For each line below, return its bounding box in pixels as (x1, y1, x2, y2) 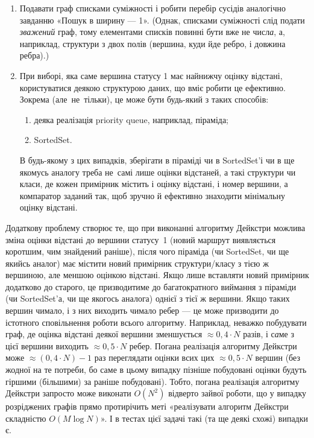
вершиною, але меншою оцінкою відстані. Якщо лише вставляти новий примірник (5, 268, 309, 281)
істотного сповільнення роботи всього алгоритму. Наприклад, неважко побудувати (5, 316, 307, 328)
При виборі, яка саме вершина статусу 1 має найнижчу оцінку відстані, (19, 69, 283, 81)
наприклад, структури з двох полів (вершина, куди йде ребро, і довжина (19, 37, 286, 49)
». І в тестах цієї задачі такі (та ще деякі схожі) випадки (100, 411, 309, 424)
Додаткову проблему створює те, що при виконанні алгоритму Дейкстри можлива (5, 221, 306, 233)
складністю (5, 411, 46, 424)
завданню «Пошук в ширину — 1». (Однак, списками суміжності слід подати (19, 13, 305, 26)
